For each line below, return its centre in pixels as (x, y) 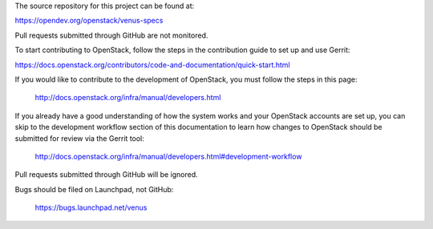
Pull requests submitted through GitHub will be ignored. (106, 175)
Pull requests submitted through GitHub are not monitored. (111, 35)
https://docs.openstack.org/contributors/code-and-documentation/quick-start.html (152, 65)
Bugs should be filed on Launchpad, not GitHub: (94, 189)
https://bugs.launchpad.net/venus (91, 207)
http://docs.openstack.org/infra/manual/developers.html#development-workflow (168, 156)
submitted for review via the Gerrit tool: (79, 138)
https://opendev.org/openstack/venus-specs (89, 21)
